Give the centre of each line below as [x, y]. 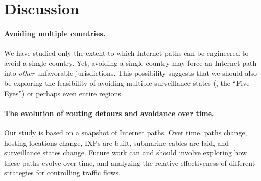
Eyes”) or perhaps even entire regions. [64, 93]
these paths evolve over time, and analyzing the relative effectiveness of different [130, 162]
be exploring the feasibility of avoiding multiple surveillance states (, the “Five [127, 83]
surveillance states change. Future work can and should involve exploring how [126, 153]
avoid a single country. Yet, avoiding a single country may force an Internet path [130, 63]
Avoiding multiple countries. [55, 33]
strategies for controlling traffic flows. [62, 173]
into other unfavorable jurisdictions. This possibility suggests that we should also [130, 73]
